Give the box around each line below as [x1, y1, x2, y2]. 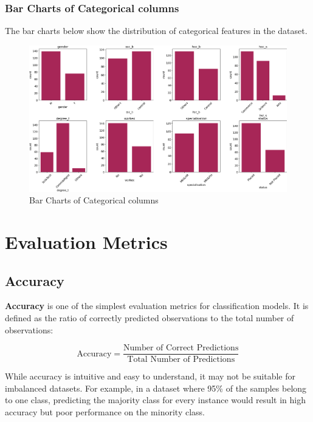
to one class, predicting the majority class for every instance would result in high [5, 393, 306, 406]
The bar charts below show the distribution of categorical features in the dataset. [5, 24, 308, 37]
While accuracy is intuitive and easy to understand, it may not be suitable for [5, 370, 296, 383]
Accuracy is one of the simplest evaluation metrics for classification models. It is [5, 299, 309, 312]
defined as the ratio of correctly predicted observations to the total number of [5, 311, 294, 324]
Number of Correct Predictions [123, 344, 239, 353]
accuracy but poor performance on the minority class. [5, 406, 205, 418]
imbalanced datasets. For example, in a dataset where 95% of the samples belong [5, 381, 307, 394]
